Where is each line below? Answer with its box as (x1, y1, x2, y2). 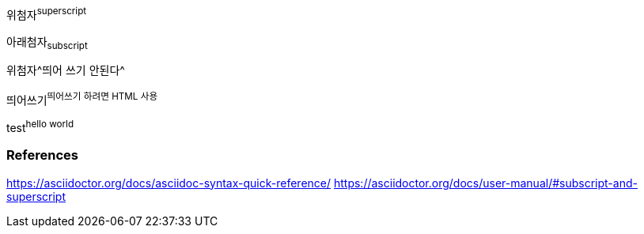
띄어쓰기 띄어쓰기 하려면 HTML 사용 (6, 91, 158, 108)
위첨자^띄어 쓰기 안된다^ (6, 63, 125, 77)
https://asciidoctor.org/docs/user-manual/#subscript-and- (333, 175, 638, 190)
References (6, 147, 78, 164)
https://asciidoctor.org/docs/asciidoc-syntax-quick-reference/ (6, 175, 331, 190)
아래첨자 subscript (6, 34, 88, 51)
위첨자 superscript (6, 6, 87, 21)
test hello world (6, 119, 74, 134)
